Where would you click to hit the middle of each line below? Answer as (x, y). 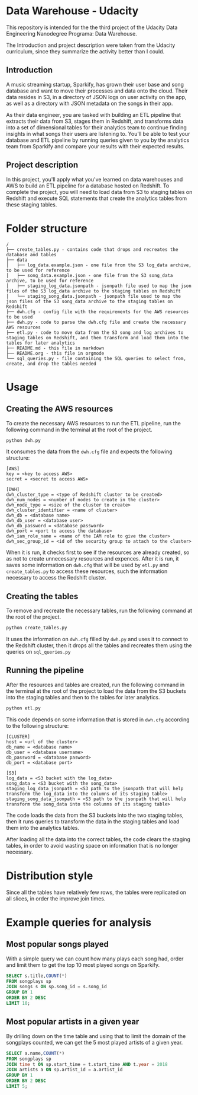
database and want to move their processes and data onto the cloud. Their (97, 91)
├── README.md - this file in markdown (55, 348)
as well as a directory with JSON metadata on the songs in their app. (90, 103)
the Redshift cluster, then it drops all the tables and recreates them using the (99, 645)
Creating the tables (42, 596)
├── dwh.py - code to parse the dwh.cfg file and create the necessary (96, 322)
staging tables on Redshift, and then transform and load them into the (98, 338)
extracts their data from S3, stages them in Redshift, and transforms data (95, 121)
